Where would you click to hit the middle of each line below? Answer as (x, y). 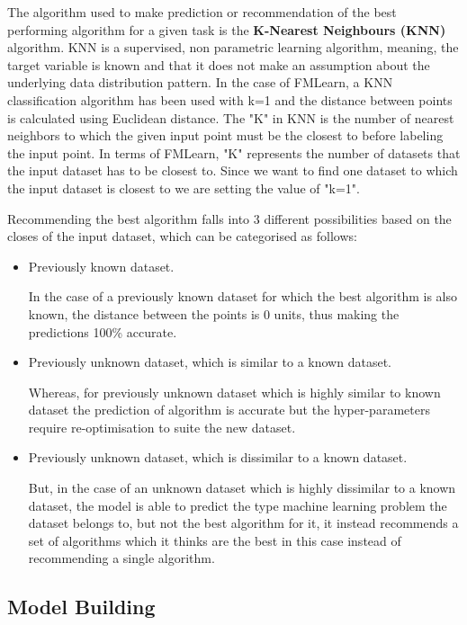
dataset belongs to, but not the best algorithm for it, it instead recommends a (243, 523)
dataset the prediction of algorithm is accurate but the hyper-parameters (229, 410)
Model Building (81, 607)
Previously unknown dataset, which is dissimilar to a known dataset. (218, 457)
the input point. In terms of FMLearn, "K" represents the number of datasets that (234, 152)
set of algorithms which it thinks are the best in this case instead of (215, 540)
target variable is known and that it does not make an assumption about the (219, 64)
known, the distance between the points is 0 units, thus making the (214, 313)
